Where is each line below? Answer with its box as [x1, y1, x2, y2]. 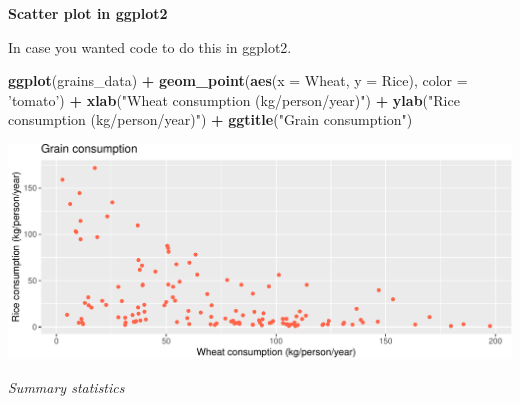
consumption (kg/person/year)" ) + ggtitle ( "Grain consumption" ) [8, 109, 413, 130]
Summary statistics [8, 376, 125, 397]
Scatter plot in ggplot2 [8, 3, 168, 23]
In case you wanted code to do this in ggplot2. [8, 36, 292, 57]
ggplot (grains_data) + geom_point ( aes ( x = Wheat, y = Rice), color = [8, 70, 468, 91]
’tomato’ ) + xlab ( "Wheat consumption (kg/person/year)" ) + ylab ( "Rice [8, 89, 460, 110]
